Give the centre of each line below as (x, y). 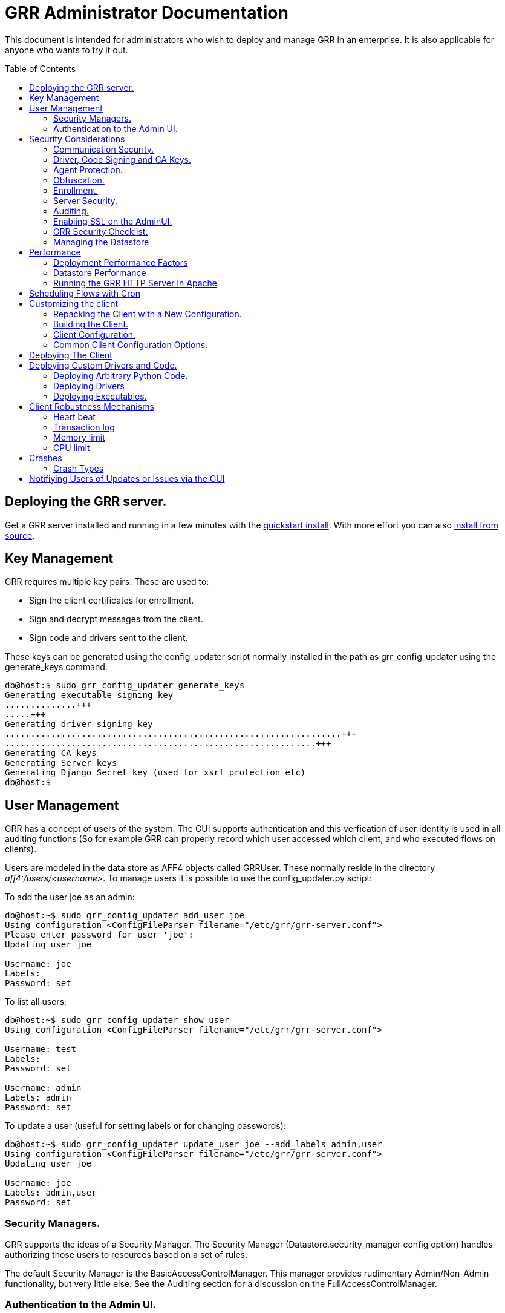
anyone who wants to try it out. (67, 50)
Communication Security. (104, 149)
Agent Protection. (88, 169)
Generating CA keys (51, 753)
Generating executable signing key (89, 695)
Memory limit (79, 437)
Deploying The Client (71, 355)
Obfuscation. (79, 180)
